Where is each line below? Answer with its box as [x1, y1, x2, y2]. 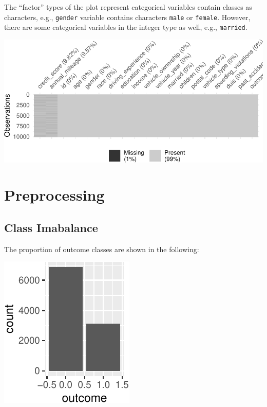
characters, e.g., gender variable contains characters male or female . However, [4, 11, 251, 22]
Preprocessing [4, 184, 105, 205]
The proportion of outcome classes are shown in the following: [4, 243, 199, 254]
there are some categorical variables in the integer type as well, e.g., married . [4, 22, 247, 32]
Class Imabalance [4, 219, 98, 235]
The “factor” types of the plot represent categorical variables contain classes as [4, 2, 252, 12]
